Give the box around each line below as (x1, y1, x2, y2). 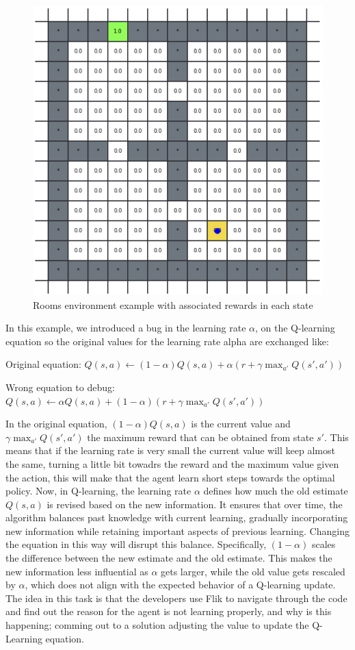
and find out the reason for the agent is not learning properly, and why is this (5, 604, 332, 618)
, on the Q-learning (255, 321, 335, 335)
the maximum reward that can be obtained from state (87, 429, 314, 444)
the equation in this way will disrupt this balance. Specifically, (5, 537, 267, 551)
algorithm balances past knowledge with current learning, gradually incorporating (5, 510, 348, 525)
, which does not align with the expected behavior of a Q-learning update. (25, 577, 336, 592)
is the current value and (191, 416, 291, 431)
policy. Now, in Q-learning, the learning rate (5, 484, 192, 498)
